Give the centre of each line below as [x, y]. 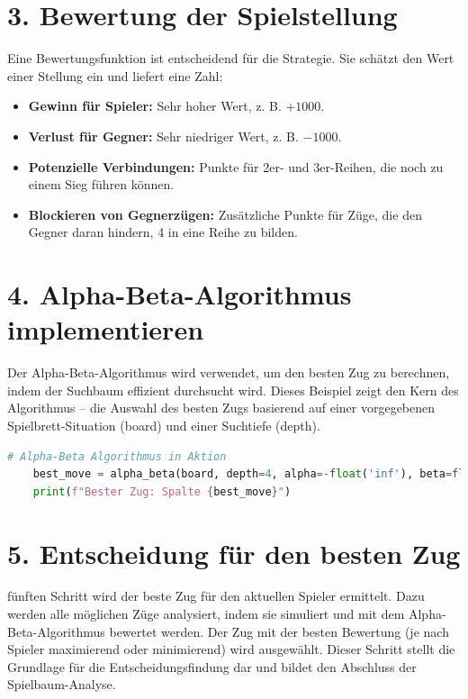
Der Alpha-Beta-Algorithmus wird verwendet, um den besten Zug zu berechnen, [229, 372]
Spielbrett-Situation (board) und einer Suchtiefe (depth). [164, 425]
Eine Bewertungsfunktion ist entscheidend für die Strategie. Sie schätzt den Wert [231, 58]
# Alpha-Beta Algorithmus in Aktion [117, 456]
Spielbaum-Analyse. [62, 684]
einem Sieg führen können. [101, 184]
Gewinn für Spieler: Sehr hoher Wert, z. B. [155, 106]
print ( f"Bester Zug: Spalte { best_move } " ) [162, 491]
